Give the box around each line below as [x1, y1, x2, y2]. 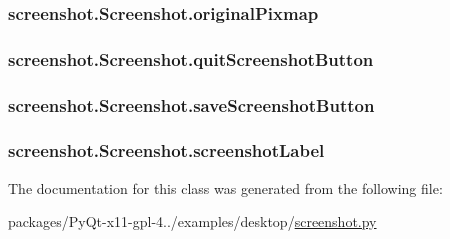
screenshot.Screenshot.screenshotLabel [8, 138, 325, 163]
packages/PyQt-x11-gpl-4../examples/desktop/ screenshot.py [8, 211, 377, 232]
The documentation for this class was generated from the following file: [8, 177, 443, 198]
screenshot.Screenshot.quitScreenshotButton [8, 46, 374, 71]
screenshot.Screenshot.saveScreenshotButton [8, 92, 375, 117]
